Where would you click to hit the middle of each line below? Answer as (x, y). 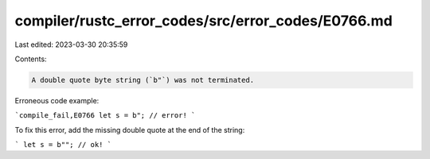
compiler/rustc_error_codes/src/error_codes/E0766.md (204, 21)
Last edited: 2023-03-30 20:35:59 (71, 45)
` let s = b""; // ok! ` (63, 145)
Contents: (31, 59)
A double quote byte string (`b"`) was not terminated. (143, 80)
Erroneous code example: (57, 100)
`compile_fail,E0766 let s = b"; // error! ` (105, 116)
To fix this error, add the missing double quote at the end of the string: (130, 130)
